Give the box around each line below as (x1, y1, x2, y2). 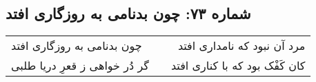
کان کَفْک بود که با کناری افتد (170, 57, 306, 74)
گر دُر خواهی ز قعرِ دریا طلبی (11, 57, 149, 74)
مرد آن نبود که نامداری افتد (177, 38, 306, 54)
